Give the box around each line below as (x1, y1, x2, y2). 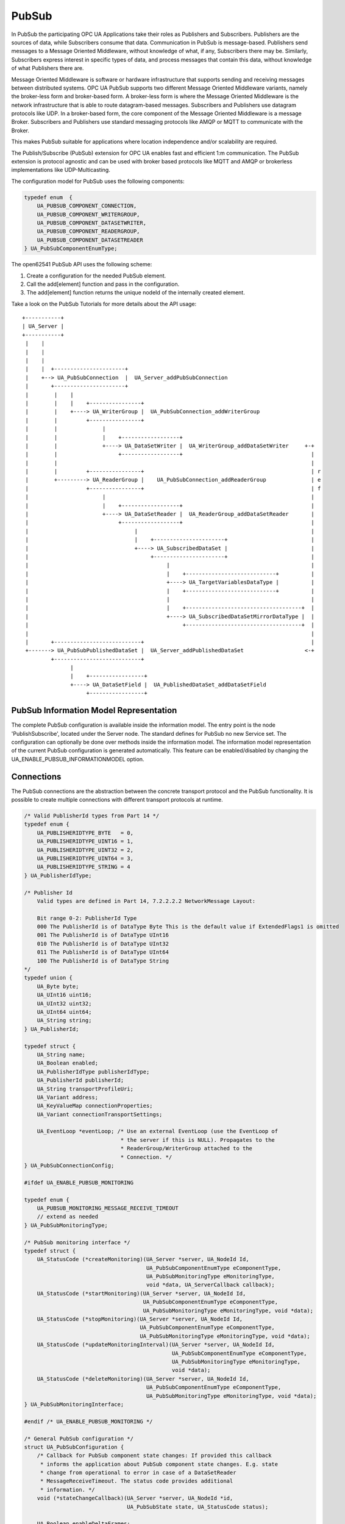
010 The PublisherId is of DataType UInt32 (37, 940, 169, 947)
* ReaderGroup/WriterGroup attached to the (120, 1145, 253, 1152)
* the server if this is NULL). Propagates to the (120, 1136, 276, 1143)
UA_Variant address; (37, 1094, 99, 1100)
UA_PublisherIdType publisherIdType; (37, 1068, 150, 1075)
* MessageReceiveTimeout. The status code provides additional (40, 1478, 233, 1484)
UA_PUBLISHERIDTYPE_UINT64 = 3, (37, 855, 134, 862)
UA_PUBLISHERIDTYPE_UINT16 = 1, (37, 838, 134, 845)
